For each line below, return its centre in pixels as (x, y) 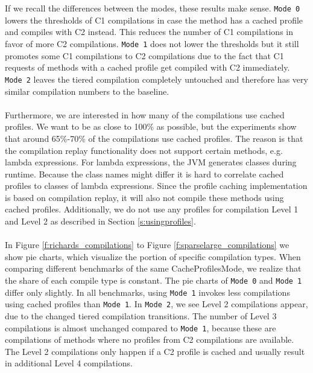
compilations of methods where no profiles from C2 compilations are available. (150, 340)
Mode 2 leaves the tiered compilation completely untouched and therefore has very (156, 79)
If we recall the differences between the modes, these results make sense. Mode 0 (153, 8)
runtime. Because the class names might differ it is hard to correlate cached (144, 174)
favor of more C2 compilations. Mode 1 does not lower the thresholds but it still (152, 44)
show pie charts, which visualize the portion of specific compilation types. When (153, 256)
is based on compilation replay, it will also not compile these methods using (144, 197)
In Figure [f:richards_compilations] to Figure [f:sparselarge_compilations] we (147, 245)
